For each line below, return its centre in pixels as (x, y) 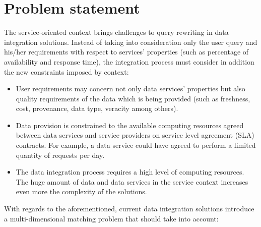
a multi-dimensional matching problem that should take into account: (111, 218)
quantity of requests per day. (60, 155)
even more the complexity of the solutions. (81, 191)
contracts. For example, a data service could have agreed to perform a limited (136, 145)
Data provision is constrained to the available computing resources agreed (130, 125)
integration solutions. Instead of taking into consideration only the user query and (131, 42)
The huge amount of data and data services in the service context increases (132, 181)
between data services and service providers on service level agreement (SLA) (135, 135)
